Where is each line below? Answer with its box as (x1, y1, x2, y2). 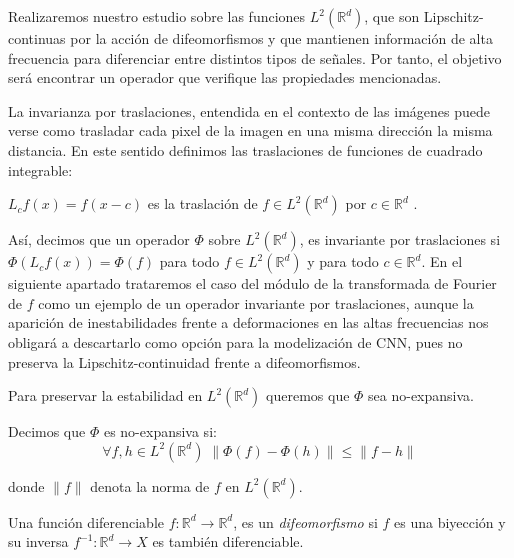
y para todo (307, 251, 379, 272)
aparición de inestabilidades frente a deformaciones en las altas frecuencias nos (8, 312, 489, 333)
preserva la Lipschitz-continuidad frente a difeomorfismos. (8, 351, 361, 372)
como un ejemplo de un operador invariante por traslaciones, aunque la (38, 292, 474, 313)
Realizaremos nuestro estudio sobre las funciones (8, 6, 306, 26)
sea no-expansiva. (368, 385, 474, 406)
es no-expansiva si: (103, 421, 217, 442)
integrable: (8, 159, 73, 180)
